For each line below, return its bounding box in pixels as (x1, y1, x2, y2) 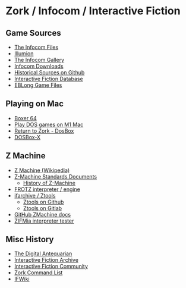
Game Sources (5, 28, 61, 38)
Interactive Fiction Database (14, 76, 84, 82)
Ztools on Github (23, 198, 64, 205)
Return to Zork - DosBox (14, 127, 74, 134)
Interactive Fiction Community (14, 263, 89, 270)
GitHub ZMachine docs (14, 211, 71, 218)
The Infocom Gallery (14, 57, 65, 63)
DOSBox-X (14, 133, 41, 140)
